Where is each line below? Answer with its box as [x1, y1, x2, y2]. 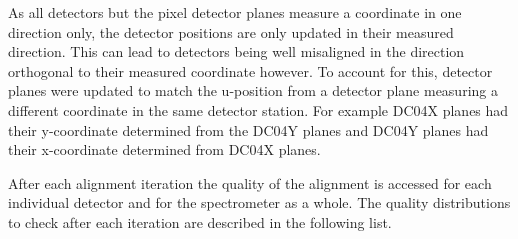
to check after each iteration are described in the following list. [8, 211, 392, 232]
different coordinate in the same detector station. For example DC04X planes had [8, 99, 509, 120]
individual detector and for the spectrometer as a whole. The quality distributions [8, 192, 511, 213]
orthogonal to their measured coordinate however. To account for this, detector [8, 60, 493, 81]
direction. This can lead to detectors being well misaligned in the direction [8, 41, 465, 62]
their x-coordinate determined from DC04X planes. [8, 139, 321, 160]
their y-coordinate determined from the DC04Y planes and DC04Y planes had [8, 119, 489, 140]
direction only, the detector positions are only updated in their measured [8, 21, 454, 42]
